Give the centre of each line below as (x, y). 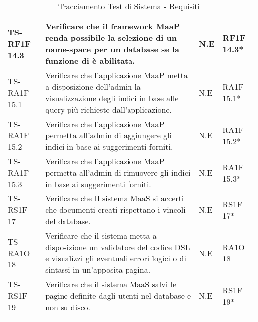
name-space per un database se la (112, 49)
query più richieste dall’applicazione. (109, 109)
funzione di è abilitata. (90, 60)
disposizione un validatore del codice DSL (118, 247)
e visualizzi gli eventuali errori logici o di (116, 258)
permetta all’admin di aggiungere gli (108, 135)
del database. (68, 221)
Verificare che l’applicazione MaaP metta (116, 75)
